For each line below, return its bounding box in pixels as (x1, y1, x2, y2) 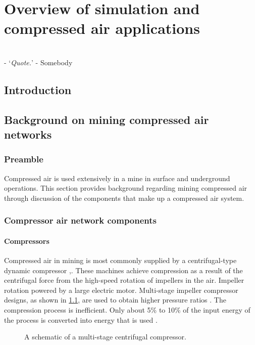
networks (4, 126, 52, 142)
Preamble (4, 153, 43, 165)
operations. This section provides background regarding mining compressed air (4, 183, 247, 193)
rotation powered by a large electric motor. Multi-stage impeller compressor (4, 284, 238, 295)
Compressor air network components (4, 214, 157, 227)
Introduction (4, 81, 72, 97)
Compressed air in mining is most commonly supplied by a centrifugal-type (4, 255, 237, 266)
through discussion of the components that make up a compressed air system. (4, 192, 244, 203)
